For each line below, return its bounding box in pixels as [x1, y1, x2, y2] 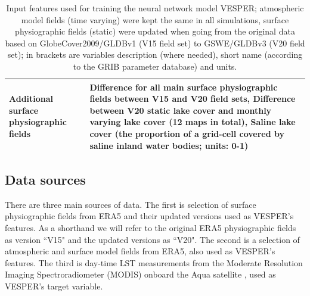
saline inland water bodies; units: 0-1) [89, 139, 249, 151]
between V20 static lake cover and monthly [89, 104, 272, 116]
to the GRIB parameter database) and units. [73, 60, 237, 72]
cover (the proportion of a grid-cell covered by [89, 127, 284, 139]
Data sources [5, 170, 86, 189]
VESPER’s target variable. [5, 279, 103, 292]
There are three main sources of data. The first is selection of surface [5, 198, 256, 210]
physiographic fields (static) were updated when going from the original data [15, 25, 295, 38]
